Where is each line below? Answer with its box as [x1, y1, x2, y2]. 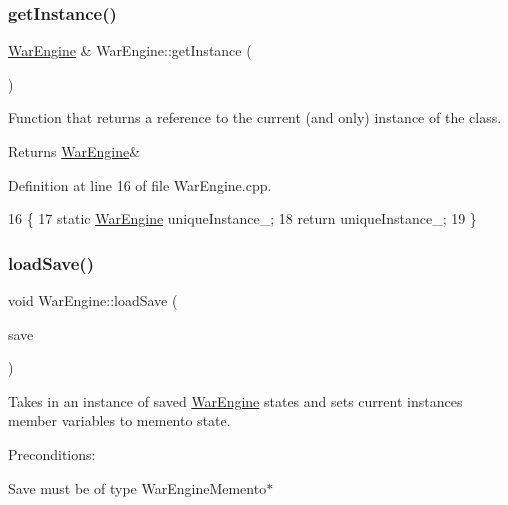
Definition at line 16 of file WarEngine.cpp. [8, 174, 272, 195]
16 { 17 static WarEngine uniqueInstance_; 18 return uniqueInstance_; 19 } [8, 208, 477, 229]
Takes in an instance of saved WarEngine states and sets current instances [8, 390, 463, 411]
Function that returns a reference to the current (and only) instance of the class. [8, 107, 502, 128]
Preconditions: [8, 443, 96, 464]
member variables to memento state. [8, 410, 231, 431]
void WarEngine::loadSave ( [8, 290, 178, 310]
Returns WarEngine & [8, 141, 141, 161]
